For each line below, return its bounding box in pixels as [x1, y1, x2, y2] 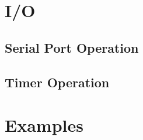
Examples [5, 113, 83, 137]
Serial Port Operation [5, 38, 139, 56]
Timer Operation [5, 73, 110, 91]
